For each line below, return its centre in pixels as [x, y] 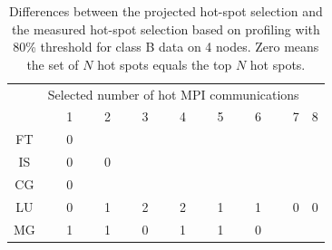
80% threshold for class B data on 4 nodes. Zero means [166, 47]
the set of [53, 64]
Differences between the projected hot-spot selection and [166, 11]
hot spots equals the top [165, 64]
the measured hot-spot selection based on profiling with [166, 29]
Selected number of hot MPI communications [173, 94]
